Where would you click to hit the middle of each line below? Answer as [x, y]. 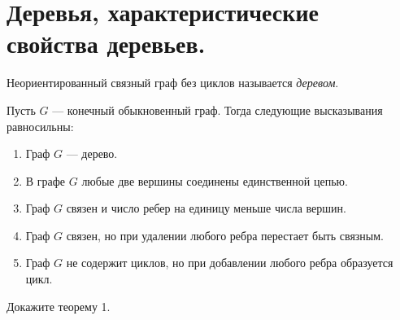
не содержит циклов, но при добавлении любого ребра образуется [230, 263]
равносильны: [40, 126]
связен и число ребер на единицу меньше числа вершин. [206, 208]
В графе [46, 180]
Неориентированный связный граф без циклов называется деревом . [173, 83]
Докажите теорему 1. [59, 306]
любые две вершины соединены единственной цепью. [215, 180]
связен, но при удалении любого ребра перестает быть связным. [225, 235]
